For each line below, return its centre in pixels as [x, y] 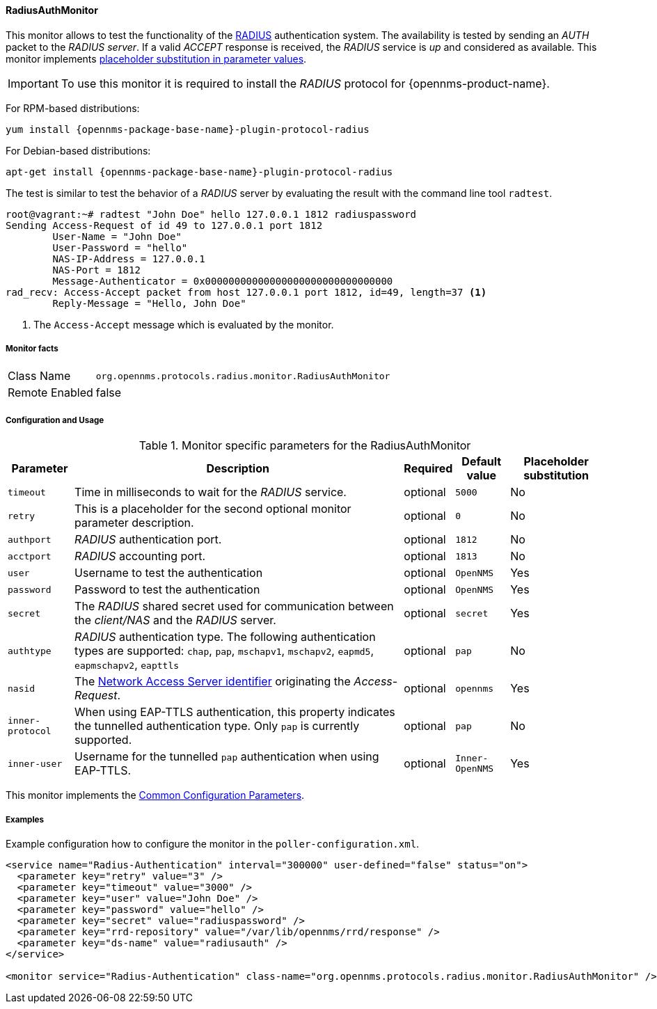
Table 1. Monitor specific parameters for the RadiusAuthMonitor [305, 446]
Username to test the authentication [169, 573]
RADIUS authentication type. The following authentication [225, 637]
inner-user [35, 763]
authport [30, 539]
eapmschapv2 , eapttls [127, 665]
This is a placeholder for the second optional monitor [213, 509]
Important [33, 83]
